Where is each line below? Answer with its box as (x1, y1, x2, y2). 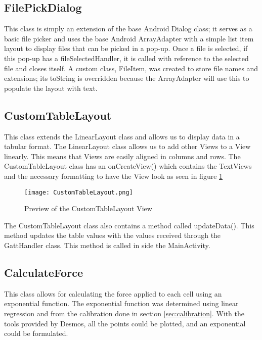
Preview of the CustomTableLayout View (24, 203, 152, 214)
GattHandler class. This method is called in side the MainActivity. (4, 239, 210, 250)
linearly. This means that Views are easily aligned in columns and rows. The (4, 151, 241, 161)
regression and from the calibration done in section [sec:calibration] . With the (4, 308, 245, 318)
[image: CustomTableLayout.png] (24, 188, 133, 196)
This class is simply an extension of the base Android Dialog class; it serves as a (4, 23, 252, 34)
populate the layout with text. (4, 82, 98, 93)
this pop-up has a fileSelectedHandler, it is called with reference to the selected (4, 53, 249, 63)
